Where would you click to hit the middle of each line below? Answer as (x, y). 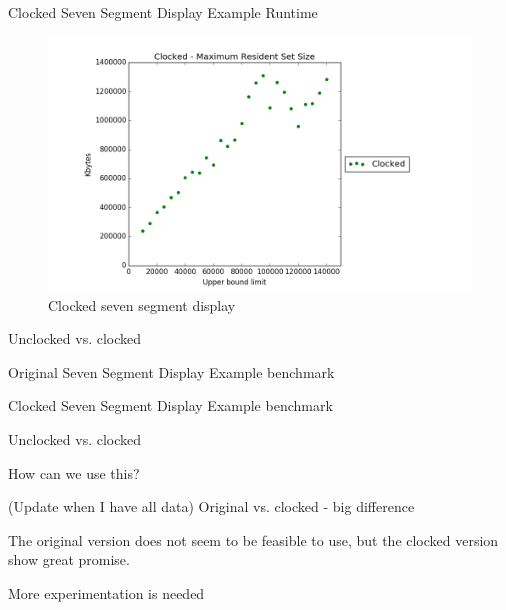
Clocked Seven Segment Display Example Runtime (163, 12)
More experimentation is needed (106, 592)
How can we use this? (74, 472)
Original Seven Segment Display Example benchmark (171, 371)
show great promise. (69, 559)
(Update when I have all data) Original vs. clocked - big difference (211, 506)
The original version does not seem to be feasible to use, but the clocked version (253, 539)
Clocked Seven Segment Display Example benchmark (170, 405)
